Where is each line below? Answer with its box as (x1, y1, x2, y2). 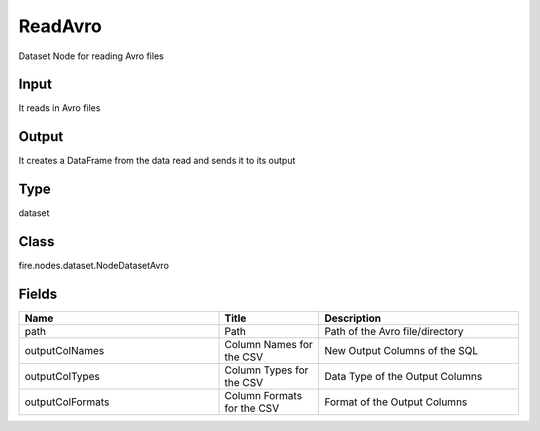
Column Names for (224, 338, 314, 352)
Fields (18, 285, 58, 302)
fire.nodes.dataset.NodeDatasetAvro (18, 260, 170, 272)
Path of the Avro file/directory (324, 325, 464, 339)
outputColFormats (24, 395, 110, 409)
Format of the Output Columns (324, 395, 468, 409)
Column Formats (224, 389, 303, 403)
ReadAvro (18, 15, 102, 37)
